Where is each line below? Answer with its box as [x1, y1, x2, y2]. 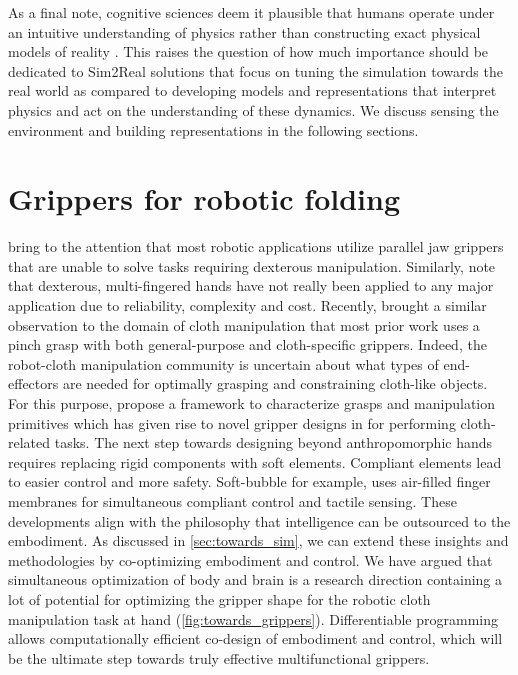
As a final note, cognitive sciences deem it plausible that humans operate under [8, 2, 495, 22]
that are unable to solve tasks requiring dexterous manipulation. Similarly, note [8, 255, 496, 276]
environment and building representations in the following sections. [8, 119, 419, 140]
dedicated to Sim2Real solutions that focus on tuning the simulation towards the [8, 60, 503, 81]
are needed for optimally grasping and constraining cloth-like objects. [62, 373, 488, 394]
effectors [8, 373, 59, 394]
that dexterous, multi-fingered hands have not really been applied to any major [8, 275, 494, 296]
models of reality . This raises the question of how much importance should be [8, 41, 489, 62]
